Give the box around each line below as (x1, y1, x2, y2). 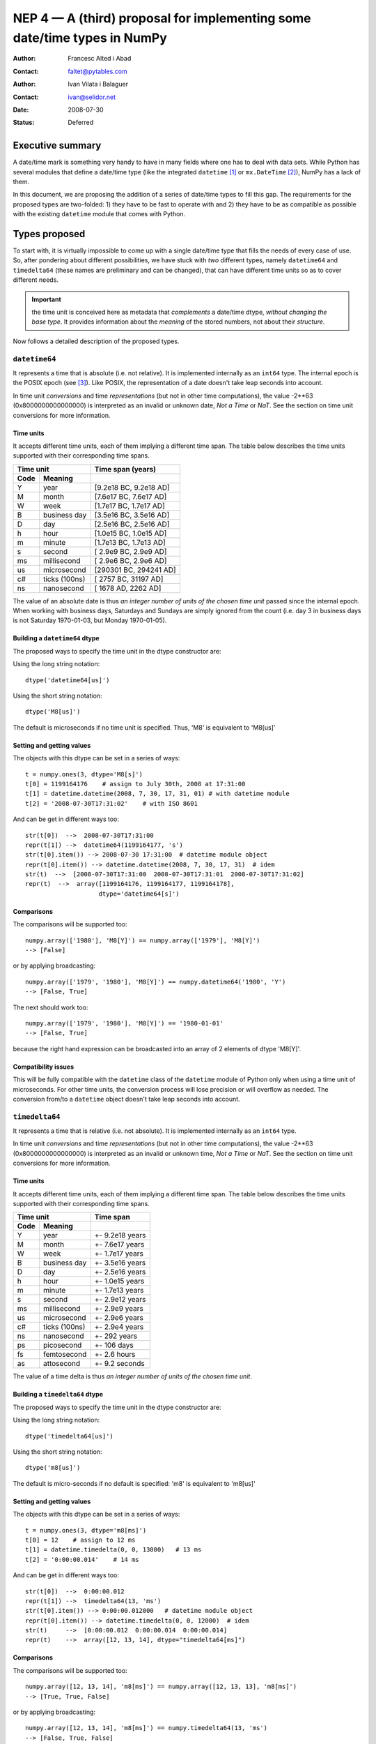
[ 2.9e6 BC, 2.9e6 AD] (94, 555, 167, 565)
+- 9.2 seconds (94, 1359, 146, 1369)
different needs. (13, 276, 59, 284)
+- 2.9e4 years (94, 1322, 144, 1332)
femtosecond (42, 1350, 87, 1360)
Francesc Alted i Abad (68, 54, 132, 63)
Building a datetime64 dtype (13, 634, 100, 642)
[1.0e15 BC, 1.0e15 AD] (94, 528, 167, 538)
